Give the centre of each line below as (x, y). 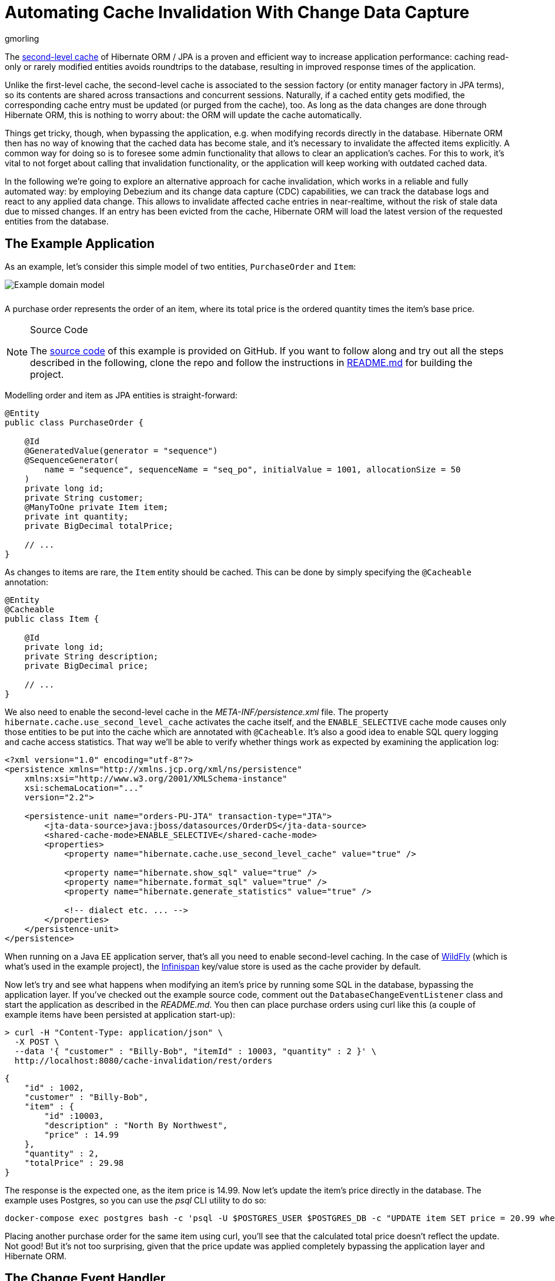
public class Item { (52, 618)
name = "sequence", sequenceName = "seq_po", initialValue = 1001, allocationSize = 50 (253, 469)
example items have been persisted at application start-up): (120, 1014)
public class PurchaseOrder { (74, 422)
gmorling (22, 38)
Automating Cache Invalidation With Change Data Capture (237, 12)
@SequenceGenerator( (71, 460)
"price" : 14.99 (81, 1134)
